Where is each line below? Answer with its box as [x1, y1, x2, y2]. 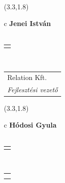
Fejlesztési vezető [7, 84, 58, 95]
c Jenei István [4, 18, 51, 28]
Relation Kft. [7, 72, 47, 82]
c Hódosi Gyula [4, 119, 57, 130]
